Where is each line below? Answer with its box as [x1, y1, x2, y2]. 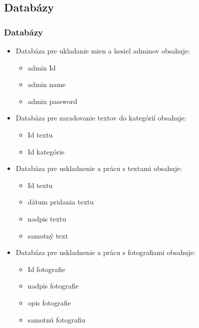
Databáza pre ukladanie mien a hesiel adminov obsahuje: [15, 45, 190, 55]
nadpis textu [27, 213, 66, 223]
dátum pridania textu [27, 196, 94, 207]
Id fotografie [27, 263, 65, 274]
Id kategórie [27, 146, 64, 156]
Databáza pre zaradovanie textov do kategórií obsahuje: [15, 112, 186, 123]
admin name [27, 79, 66, 89]
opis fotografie [27, 297, 71, 307]
